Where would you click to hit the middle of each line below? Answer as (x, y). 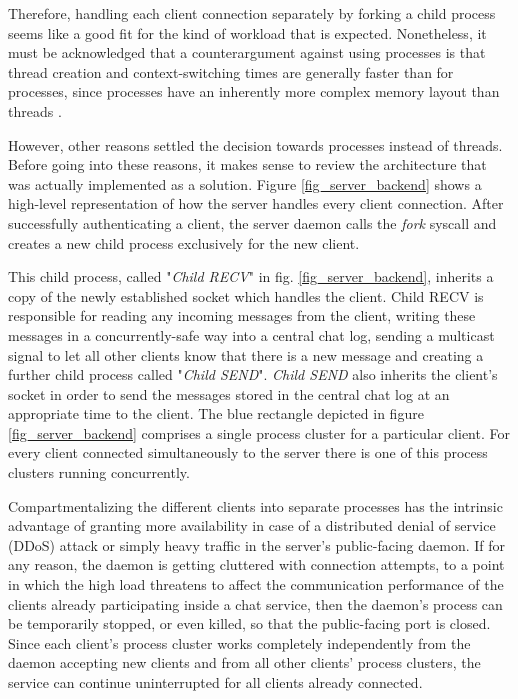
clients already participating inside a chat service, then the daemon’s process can (255, 603)
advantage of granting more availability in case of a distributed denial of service (252, 525)
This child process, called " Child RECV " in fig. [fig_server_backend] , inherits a (251, 276)
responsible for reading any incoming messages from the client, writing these (242, 315)
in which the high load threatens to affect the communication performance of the (256, 584)
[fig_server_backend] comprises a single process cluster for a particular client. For (259, 432)
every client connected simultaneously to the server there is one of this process (248, 452)
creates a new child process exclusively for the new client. (184, 242)
